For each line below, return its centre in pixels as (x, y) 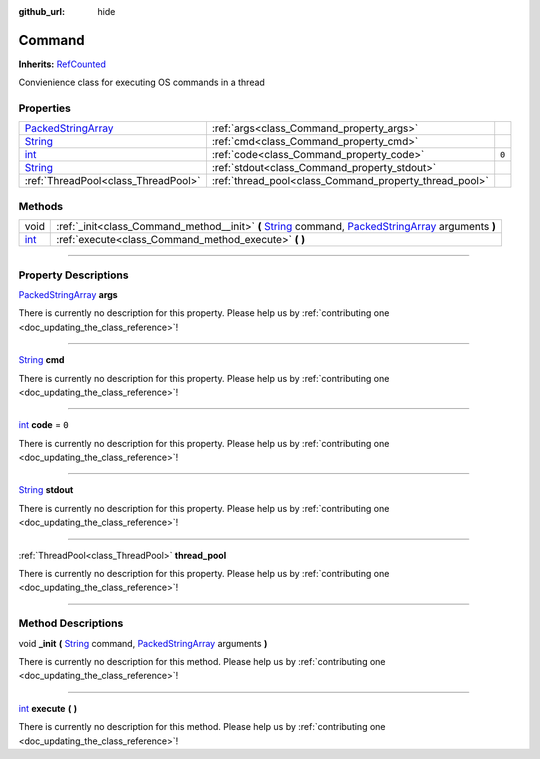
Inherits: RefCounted (62, 64)
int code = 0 (43, 425)
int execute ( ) (48, 708)
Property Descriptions (73, 275)
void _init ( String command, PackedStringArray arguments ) (143, 643)
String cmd (41, 360)
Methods (41, 206)
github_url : (41, 11)
